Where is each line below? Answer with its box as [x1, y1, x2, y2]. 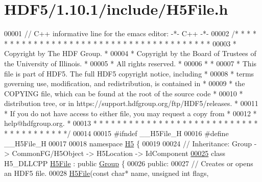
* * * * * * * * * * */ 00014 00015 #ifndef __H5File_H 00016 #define [4, 128, 229, 139]
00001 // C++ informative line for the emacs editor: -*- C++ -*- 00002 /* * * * [4, 28, 257, 39]
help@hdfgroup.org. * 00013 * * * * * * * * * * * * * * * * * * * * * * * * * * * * [4, 118, 258, 128]
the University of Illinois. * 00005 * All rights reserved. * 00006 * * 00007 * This [4, 58, 257, 68]
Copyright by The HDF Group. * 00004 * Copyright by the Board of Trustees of [4, 48, 256, 59]
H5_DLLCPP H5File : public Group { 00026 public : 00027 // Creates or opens [4, 158, 253, 168]
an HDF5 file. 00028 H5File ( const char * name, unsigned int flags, [4, 168, 209, 178]
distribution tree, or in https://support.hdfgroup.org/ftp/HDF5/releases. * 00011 [4, 98, 258, 109]
